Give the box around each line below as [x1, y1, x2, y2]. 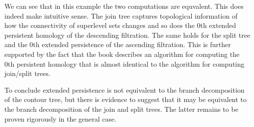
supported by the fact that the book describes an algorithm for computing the [4, 49, 240, 59]
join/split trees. [4, 68, 51, 78]
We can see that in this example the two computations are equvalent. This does [4, 1, 244, 11]
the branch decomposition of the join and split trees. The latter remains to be [4, 103, 238, 114]
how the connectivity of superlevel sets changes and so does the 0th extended [4, 20, 236, 30]
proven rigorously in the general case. [4, 113, 117, 124]
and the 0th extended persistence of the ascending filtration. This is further [4, 39, 231, 50]
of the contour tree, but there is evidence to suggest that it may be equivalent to [4, 94, 247, 104]
